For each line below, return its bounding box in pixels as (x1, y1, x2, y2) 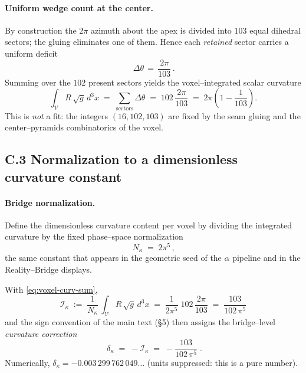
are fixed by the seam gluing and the (168, 109, 301, 122)
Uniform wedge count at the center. (5, 1, 153, 14)
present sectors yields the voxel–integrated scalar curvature (88, 76, 301, 88)
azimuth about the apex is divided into (90, 24, 232, 36)
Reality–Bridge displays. (5, 263, 92, 276)
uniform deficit (5, 47, 58, 59)
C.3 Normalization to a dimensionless (5, 150, 238, 168)
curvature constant (5, 167, 122, 185)
